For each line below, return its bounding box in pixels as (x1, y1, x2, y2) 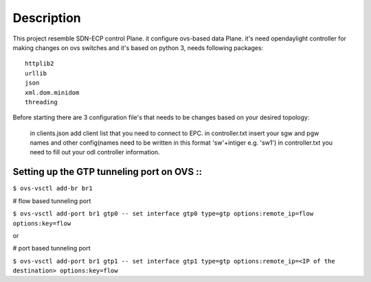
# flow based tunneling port (12, 196, 91, 205)
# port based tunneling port (12, 244, 91, 252)
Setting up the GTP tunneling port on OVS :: (12, 166, 203, 178)
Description (12, 10, 82, 25)
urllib (25, 69, 47, 77)
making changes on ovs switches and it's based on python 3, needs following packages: (12, 43, 264, 51)
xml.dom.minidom (25, 89, 80, 96)
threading (25, 98, 58, 106)
